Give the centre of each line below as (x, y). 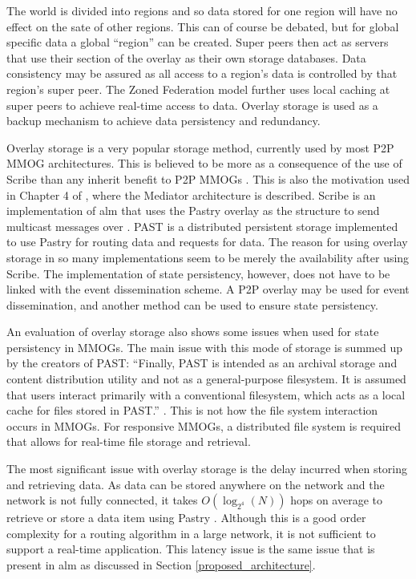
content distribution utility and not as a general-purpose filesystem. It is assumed (206, 379)
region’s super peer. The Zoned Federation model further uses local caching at (198, 89)
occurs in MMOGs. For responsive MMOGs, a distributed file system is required (204, 425)
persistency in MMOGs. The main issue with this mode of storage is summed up (204, 347)
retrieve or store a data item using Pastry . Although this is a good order (186, 518)
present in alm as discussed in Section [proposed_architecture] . (161, 565)
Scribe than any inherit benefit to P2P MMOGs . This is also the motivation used (208, 178)
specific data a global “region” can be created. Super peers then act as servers (198, 42)
